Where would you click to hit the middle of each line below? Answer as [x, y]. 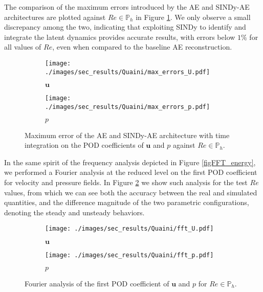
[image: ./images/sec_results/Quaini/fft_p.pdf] [129, 255]
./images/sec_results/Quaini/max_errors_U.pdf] [128, 72]
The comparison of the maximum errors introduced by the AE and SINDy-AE [127, 7]
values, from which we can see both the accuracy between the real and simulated [131, 192]
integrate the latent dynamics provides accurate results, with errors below [120, 37]
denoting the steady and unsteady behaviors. [74, 212]
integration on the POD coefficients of [84, 145]
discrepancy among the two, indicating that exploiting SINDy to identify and [125, 27]
